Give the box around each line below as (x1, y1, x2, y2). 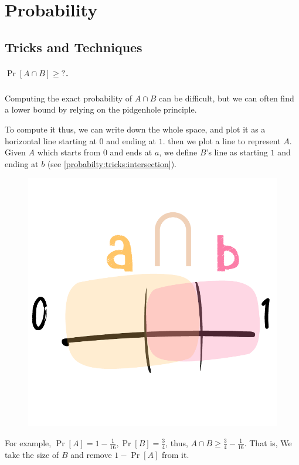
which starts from (37, 146, 101, 158)
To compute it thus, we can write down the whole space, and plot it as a (5, 123, 266, 135)
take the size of (5, 448, 59, 460)
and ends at (110, 146, 152, 158)
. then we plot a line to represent (162, 134, 281, 147)
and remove (70, 448, 112, 460)
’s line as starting (206, 146, 268, 158)
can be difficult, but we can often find (159, 91, 294, 104)
